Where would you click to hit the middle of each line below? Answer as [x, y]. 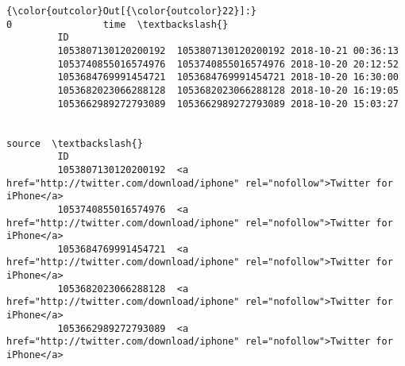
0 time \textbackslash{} [118, 24]
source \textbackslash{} [75, 143]
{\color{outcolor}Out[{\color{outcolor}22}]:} [131, 11]
